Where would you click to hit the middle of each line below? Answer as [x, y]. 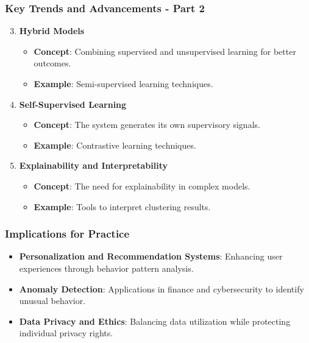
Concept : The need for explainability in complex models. [142, 186]
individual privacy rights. [66, 333]
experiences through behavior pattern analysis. [106, 268]
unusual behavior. [52, 301]
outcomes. [52, 63]
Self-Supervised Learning [73, 104]
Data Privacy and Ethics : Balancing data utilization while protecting [155, 321]
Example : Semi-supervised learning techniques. [123, 83]
